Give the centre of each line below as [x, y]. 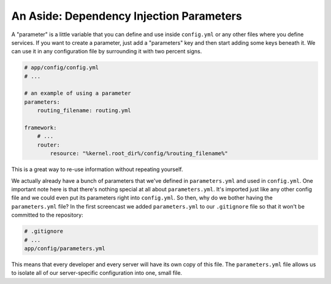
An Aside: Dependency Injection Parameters [127, 16]
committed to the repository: [47, 215]
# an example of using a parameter [78, 93]
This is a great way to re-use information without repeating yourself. [97, 169]
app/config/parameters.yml [65, 248]
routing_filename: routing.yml [84, 111]
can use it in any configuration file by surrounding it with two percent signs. [107, 52]
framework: [40, 128]
